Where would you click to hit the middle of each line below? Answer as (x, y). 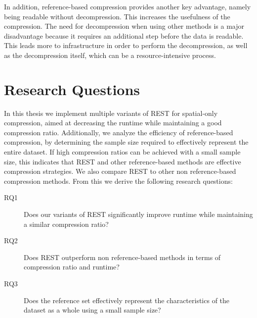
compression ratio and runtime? (72, 267)
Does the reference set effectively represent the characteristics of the (127, 300)
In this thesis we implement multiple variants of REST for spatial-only (111, 113)
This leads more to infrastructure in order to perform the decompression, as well (126, 45)
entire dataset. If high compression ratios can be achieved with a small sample (122, 152)
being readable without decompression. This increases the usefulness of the (117, 16)
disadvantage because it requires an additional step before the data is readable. (124, 35)
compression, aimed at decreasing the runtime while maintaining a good (113, 123)
